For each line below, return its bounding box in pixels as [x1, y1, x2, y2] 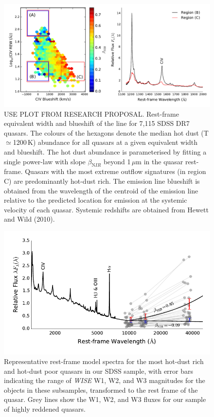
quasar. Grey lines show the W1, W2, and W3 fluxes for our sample [4, 394, 206, 404]
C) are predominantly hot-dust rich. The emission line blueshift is [4, 175, 200, 186]
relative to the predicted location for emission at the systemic [4, 195, 187, 205]
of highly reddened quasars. [4, 403, 86, 414]
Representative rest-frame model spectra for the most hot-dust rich [4, 356, 204, 366]
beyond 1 [103, 156, 131, 166]
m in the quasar [136, 156, 183, 166]
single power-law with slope [4, 156, 86, 166]
